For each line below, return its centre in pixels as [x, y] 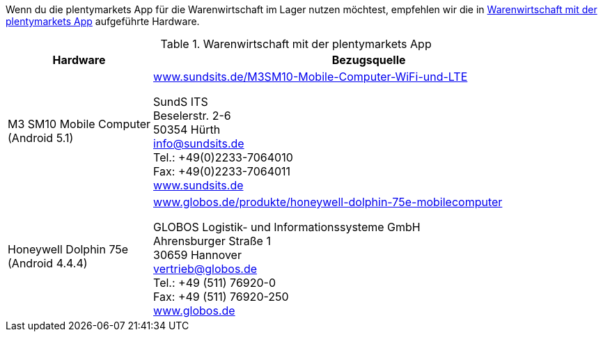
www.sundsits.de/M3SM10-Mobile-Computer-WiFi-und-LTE [311, 77]
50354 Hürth [187, 130]
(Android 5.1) [41, 138]
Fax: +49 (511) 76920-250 [221, 297]
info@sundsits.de [199, 143]
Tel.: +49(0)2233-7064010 [223, 157]
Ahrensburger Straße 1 [212, 241]
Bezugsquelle [369, 60]
